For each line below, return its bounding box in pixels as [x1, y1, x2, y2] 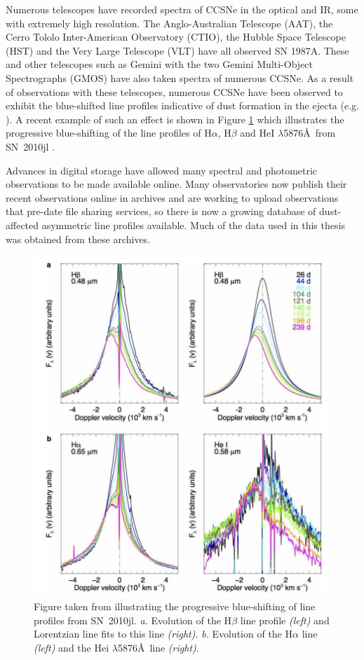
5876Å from [283, 125, 336, 140]
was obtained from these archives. [6, 231, 151, 246]
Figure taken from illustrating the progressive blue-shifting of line [34, 599, 316, 614]
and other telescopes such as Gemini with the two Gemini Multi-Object [6, 57, 314, 71]
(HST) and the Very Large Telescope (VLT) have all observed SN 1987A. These [6, 43, 349, 57]
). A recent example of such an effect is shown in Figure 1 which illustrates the [6, 111, 344, 126]
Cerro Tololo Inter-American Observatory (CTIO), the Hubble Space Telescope [6, 29, 346, 44]
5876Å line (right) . [117, 640, 199, 655]
